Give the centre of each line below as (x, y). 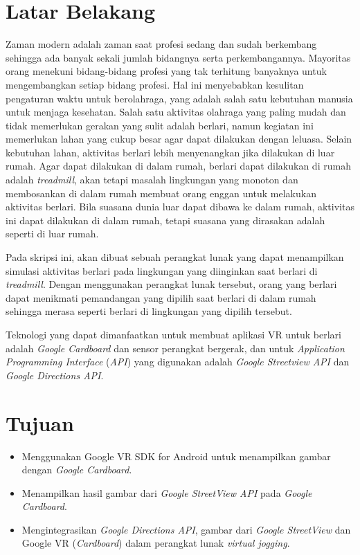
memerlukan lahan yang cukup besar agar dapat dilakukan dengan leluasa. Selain (179, 139)
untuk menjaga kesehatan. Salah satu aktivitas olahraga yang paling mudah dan (176, 112)
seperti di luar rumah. (52, 234)
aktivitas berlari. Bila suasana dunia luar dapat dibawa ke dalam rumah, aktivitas (180, 207)
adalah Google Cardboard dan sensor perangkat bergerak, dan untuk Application (175, 348)
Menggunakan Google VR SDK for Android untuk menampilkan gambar (176, 456)
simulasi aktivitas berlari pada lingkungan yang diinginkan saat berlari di (162, 270)
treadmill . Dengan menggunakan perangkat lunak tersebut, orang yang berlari (171, 284)
